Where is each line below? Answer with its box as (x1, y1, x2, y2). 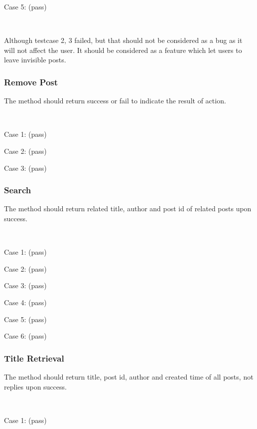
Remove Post (4, 75, 58, 88)
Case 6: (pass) (4, 331, 47, 341)
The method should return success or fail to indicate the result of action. (4, 95, 226, 106)
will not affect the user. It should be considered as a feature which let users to (4, 44, 242, 55)
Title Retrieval (4, 352, 64, 364)
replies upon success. (4, 381, 67, 392)
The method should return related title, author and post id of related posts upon (4, 203, 252, 214)
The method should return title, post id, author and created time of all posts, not (4, 371, 254, 382)
